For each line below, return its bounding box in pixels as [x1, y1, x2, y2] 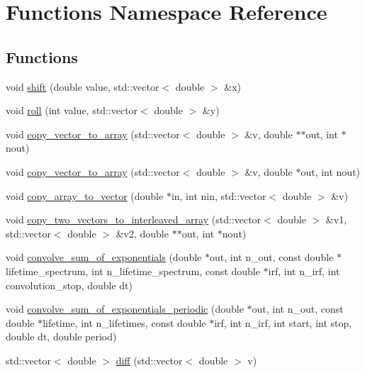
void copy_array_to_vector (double [6, 188, 164, 203]
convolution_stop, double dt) [6, 277, 133, 292]
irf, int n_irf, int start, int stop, [214, 315, 352, 330]
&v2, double [116, 226, 169, 240]
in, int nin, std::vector [171, 188, 266, 203]
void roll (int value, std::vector [6, 103, 138, 118]
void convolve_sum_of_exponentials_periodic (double [6, 301, 244, 316]
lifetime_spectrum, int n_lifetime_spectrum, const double [6, 263, 260, 278]
